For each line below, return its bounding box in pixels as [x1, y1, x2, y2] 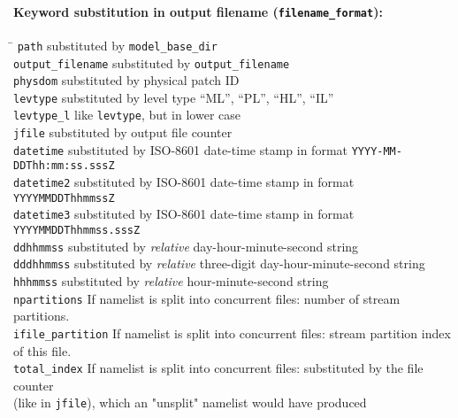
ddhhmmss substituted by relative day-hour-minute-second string [13, 236, 359, 255]
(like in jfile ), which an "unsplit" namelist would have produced [13, 393, 367, 412]
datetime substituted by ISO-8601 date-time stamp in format [13, 140, 347, 159]
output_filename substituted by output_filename [13, 53, 290, 72]
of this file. [13, 341, 72, 360]
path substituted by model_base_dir [17, 35, 218, 54]
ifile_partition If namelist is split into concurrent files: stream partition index [13, 323, 451, 342]
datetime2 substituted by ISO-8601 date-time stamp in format [13, 173, 355, 191]
